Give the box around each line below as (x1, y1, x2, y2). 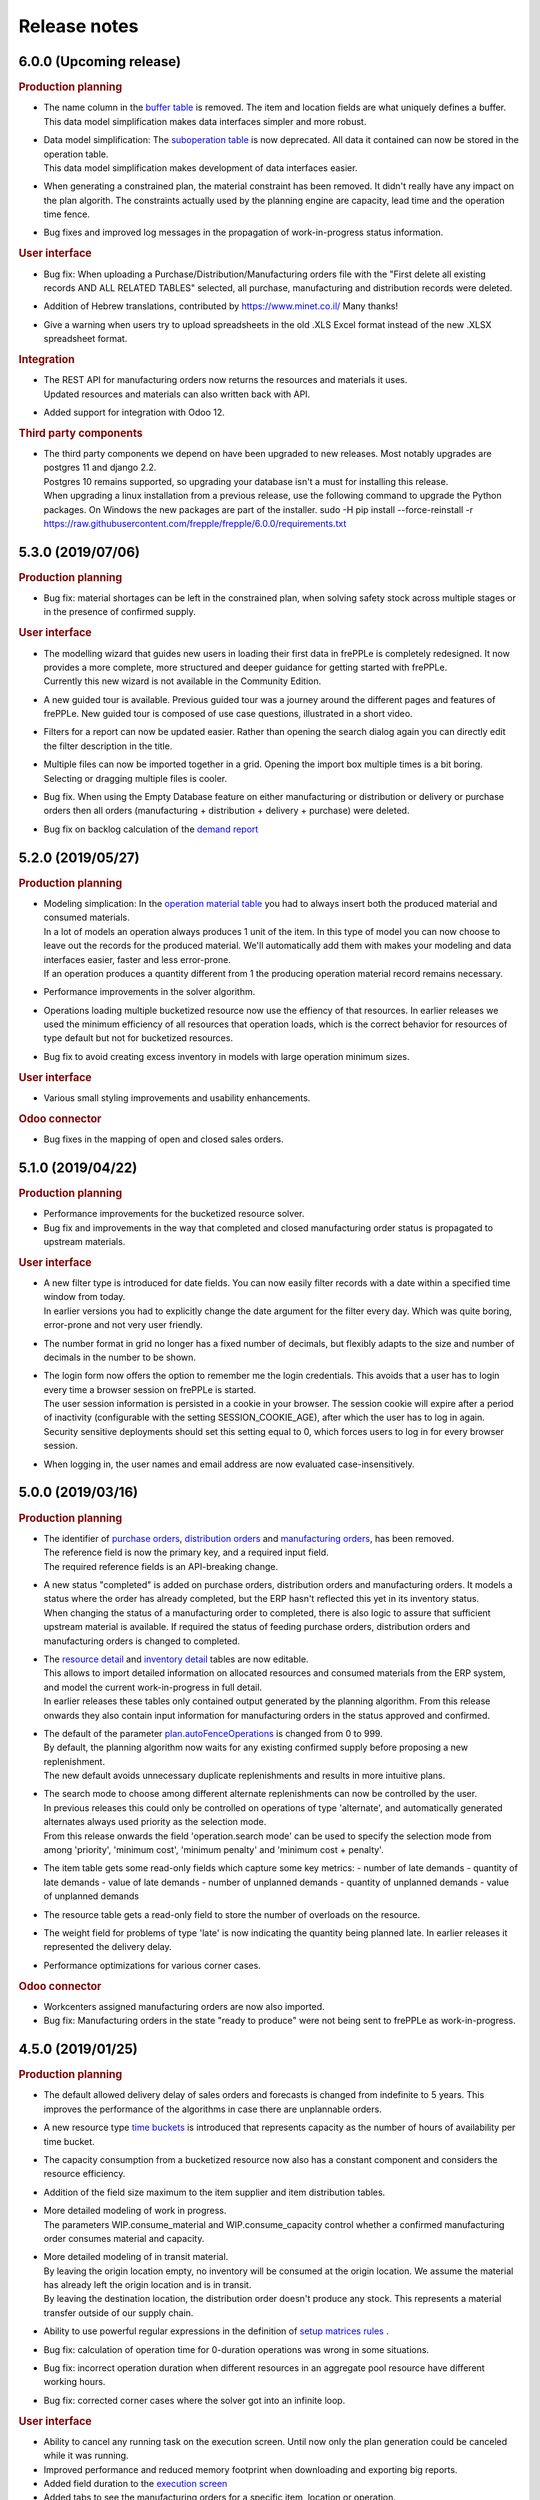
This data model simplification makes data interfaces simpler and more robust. (43, 115, 367, 127)
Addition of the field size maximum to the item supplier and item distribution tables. (43, 2186, 386, 2198)
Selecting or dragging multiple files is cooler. (43, 772, 228, 784)
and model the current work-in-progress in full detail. (43, 1681, 263, 1693)
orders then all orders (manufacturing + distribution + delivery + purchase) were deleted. (43, 805, 410, 817)
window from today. (43, 1291, 126, 1303)
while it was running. (43, 2450, 129, 2462)
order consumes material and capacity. (43, 2232, 205, 2244)
